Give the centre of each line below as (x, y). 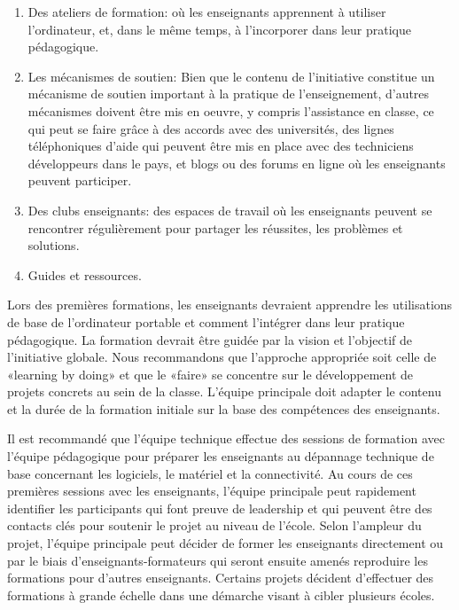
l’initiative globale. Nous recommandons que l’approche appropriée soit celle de (222, 357)
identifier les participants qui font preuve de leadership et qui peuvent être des (220, 508)
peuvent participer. (80, 180)
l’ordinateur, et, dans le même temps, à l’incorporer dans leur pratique (219, 29)
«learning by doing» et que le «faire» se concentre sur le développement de (210, 374)
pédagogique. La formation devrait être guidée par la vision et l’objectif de (210, 339)
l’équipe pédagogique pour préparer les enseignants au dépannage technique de (221, 456)
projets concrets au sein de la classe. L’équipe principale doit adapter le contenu (224, 391)
